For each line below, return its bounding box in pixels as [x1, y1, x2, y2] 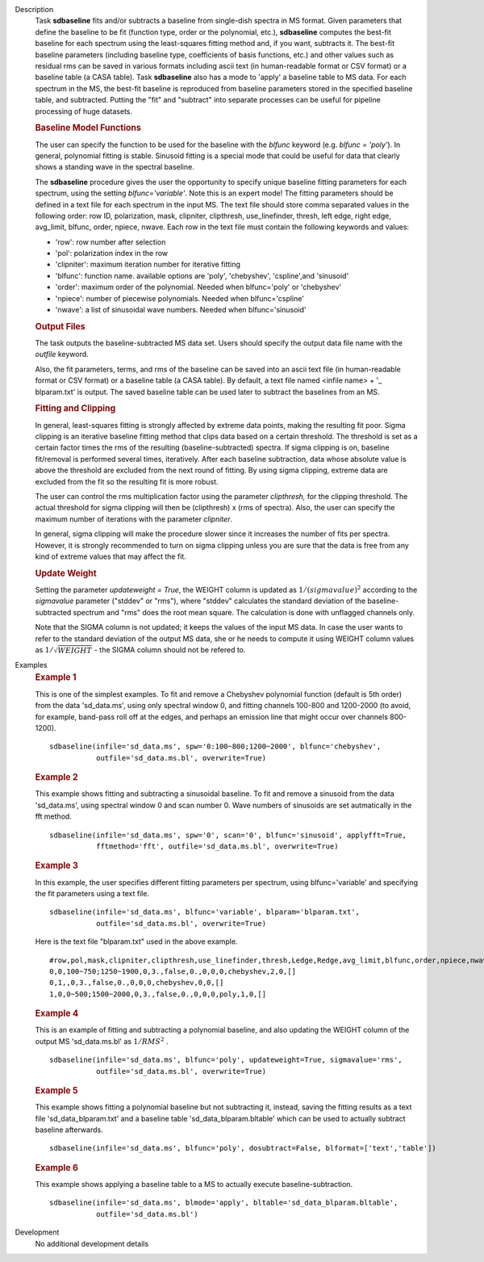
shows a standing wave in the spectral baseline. [35, 162, 195, 172]
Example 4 [35, 1008, 79, 1019]
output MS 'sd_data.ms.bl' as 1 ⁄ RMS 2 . [35, 1036, 169, 1046]
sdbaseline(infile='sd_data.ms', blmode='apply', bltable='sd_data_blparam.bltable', [49, 1198, 398, 1207]
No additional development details [35, 1239, 149, 1248]
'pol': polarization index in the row [55, 249, 169, 258]
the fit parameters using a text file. [35, 888, 149, 898]
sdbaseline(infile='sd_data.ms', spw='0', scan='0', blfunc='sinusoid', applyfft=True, [49, 830, 407, 840]
